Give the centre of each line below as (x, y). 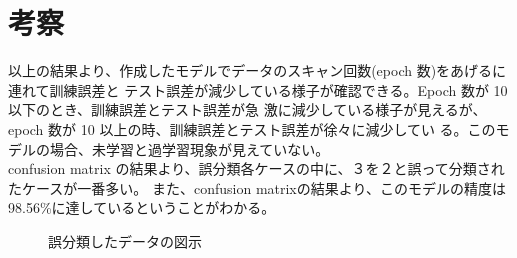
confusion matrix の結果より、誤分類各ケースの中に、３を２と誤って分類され (256, 168)
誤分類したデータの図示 (125, 240)
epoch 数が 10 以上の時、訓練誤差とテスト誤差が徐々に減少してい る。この (252, 128)
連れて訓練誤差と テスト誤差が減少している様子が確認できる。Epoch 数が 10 (258, 89)
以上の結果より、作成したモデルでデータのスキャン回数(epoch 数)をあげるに (257, 70)
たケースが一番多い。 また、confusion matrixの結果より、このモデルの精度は (257, 187)
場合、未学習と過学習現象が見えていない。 (189, 148)
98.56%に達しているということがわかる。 (142, 207)
